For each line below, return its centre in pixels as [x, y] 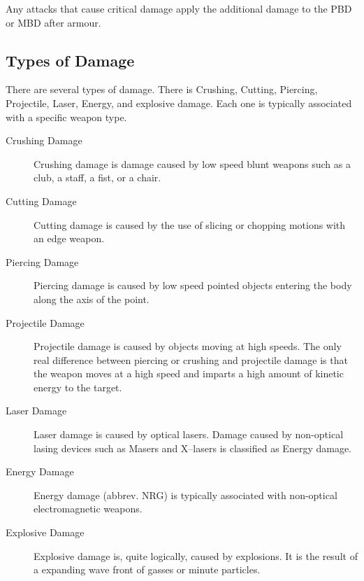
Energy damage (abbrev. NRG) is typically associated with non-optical [185, 495]
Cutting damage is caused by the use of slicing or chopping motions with [190, 224]
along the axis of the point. [92, 299]
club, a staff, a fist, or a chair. [97, 177]
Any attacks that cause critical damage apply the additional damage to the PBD [179, 8]
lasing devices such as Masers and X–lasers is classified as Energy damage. [192, 448]
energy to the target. [78, 387]
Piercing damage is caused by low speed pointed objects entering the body [193, 285]
